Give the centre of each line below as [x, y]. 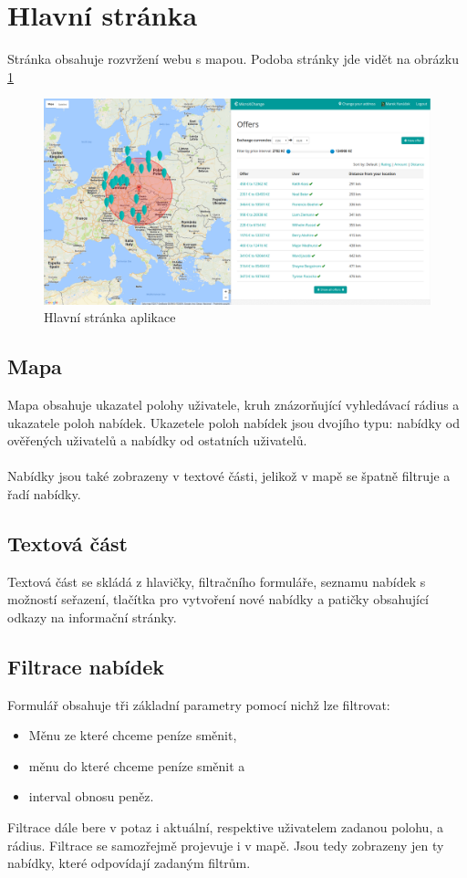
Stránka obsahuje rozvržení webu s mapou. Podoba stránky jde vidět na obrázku [233, 59]
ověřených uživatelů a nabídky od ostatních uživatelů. [157, 440]
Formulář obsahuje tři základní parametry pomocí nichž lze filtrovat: [199, 704]
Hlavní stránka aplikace [110, 317]
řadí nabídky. [44, 493]
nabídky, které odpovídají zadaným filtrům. [129, 863]
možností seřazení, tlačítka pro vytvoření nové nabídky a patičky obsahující [218, 599]
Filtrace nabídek [86, 666]
